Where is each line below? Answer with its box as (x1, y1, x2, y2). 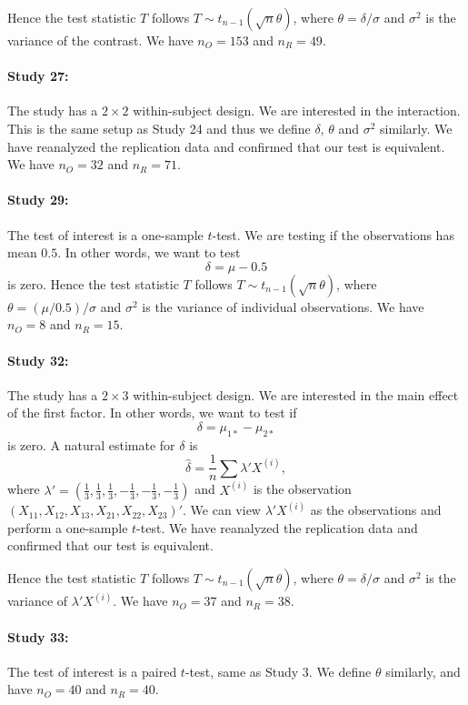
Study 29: (7, 190, 69, 209)
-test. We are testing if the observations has (212, 225, 454, 244)
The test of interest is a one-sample (7, 225, 204, 244)
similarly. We (379, 118, 453, 137)
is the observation (253, 479, 352, 499)
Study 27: (7, 66, 69, 86)
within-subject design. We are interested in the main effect (133, 385, 459, 404)
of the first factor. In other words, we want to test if (7, 403, 297, 422)
